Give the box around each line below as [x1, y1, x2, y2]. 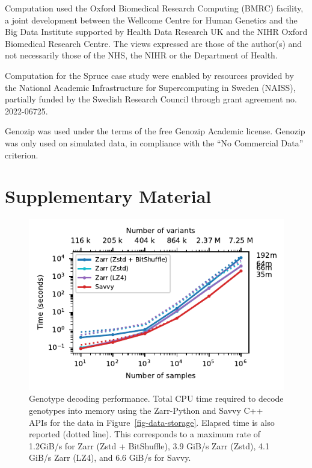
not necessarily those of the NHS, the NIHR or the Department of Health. [5, 49, 278, 61]
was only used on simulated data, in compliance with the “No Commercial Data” [5, 136, 304, 149]
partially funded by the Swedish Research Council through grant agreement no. [5, 93, 297, 105]
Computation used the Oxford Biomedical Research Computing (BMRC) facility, [5, 2, 304, 14]
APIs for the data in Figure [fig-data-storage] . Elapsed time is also [29, 416, 275, 428]
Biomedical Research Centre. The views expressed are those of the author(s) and [5, 37, 302, 49]
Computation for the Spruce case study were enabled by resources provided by [5, 69, 294, 81]
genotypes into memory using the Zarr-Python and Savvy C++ [29, 404, 263, 416]
